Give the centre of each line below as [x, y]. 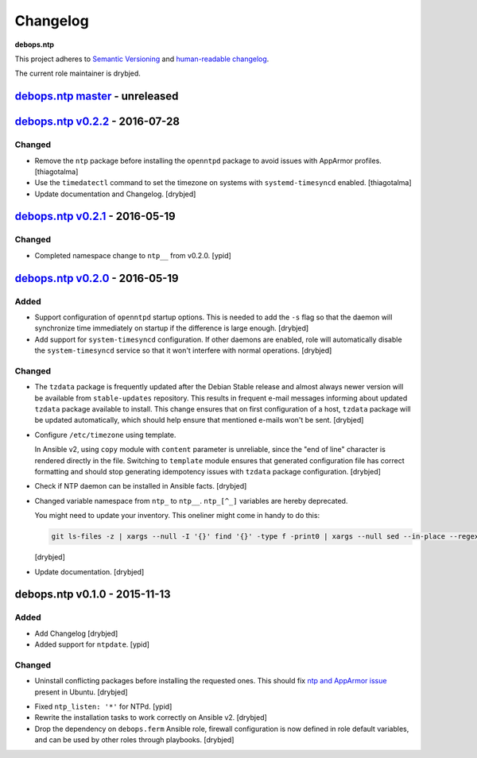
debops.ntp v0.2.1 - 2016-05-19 [95, 217]
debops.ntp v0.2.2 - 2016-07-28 [97, 122]
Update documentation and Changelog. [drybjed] [115, 194]
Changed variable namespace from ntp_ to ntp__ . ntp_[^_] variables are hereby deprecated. [191, 501]
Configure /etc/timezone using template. [105, 435]
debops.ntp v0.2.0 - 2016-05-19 [97, 278]
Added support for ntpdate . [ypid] [92, 644]
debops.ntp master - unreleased [97, 97]
